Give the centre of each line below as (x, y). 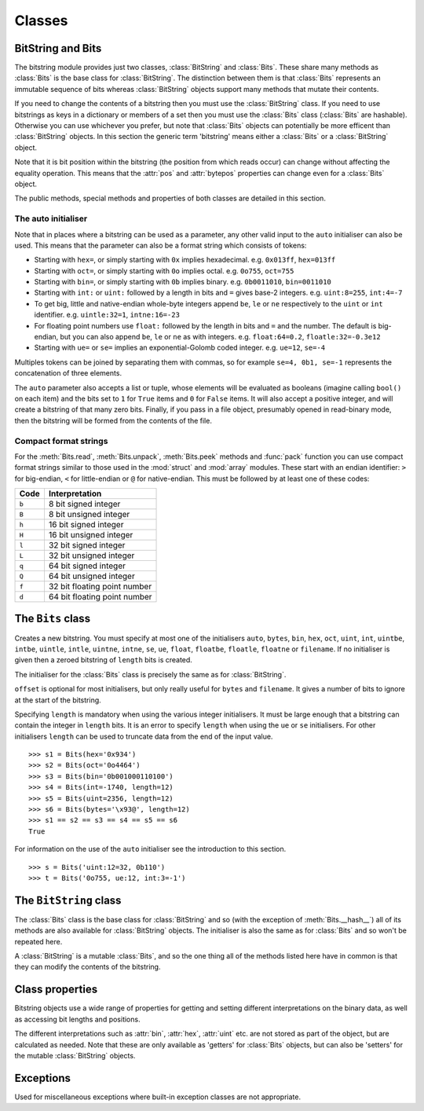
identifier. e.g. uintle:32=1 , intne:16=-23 (107, 315)
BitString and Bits (58, 48)
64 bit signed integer (87, 566)
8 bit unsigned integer (89, 515)
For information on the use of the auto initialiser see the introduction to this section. (150, 849)
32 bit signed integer (87, 545)
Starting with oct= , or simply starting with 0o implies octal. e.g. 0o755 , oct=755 (164, 270)
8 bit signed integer (84, 504)
